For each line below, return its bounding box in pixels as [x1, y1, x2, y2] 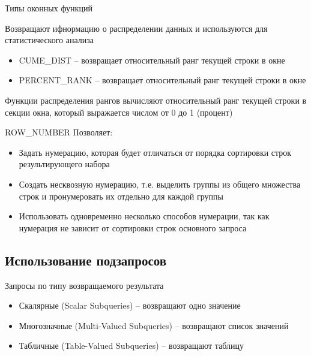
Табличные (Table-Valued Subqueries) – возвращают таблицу [19, 339, 244, 352]
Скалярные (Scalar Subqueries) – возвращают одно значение [19, 299, 241, 312]
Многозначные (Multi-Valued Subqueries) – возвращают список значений [19, 319, 289, 331]
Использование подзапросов [5, 251, 167, 269]
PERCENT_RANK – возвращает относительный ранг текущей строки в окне [19, 74, 306, 86]
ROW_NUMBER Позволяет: [5, 126, 113, 138]
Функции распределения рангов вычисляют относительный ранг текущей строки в [5, 93, 307, 106]
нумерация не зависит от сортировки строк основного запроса [19, 221, 247, 234]
